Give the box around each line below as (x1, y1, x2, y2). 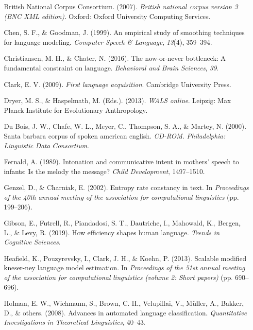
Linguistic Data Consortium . (4, 140, 89, 150)
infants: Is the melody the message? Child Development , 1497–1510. (4, 166, 205, 176)
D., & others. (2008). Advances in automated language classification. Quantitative (4, 307, 247, 317)
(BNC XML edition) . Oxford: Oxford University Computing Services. (4, 11, 211, 21)
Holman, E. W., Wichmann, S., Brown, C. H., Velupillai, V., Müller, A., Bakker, (4, 298, 244, 308)
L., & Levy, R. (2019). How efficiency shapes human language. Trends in (4, 227, 220, 237)
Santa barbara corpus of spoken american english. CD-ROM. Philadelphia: (4, 130, 225, 140)
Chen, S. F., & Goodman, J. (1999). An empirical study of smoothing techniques (4, 27, 245, 37)
